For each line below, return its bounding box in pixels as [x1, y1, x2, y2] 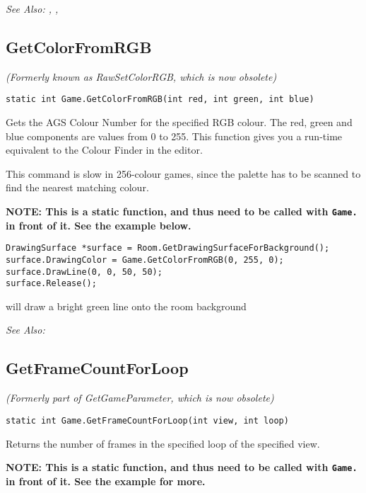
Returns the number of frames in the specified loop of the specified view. [6, 436, 320, 450]
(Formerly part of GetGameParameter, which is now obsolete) [6, 390, 274, 405]
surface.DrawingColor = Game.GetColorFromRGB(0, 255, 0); [6, 254, 284, 265]
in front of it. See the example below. [6, 217, 191, 232]
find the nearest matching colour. [6, 180, 149, 195]
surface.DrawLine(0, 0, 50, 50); [6, 266, 163, 277]
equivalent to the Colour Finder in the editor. [6, 142, 203, 157]
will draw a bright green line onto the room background [6, 298, 247, 313]
